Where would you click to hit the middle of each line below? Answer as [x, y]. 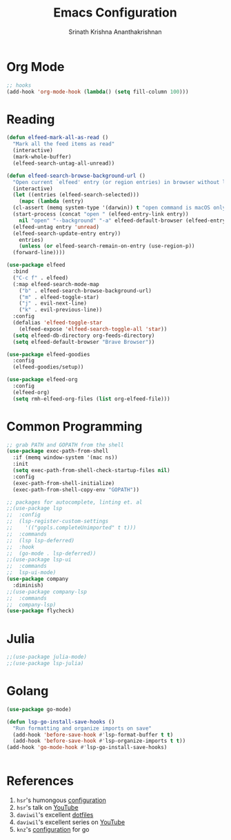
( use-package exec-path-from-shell [58, 451]
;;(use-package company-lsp [47, 592]
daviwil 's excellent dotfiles [55, 815]
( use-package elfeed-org [42, 380]
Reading [31, 119]
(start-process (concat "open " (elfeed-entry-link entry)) [101, 214]
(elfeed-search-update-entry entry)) [67, 233]
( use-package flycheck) [41, 611]
